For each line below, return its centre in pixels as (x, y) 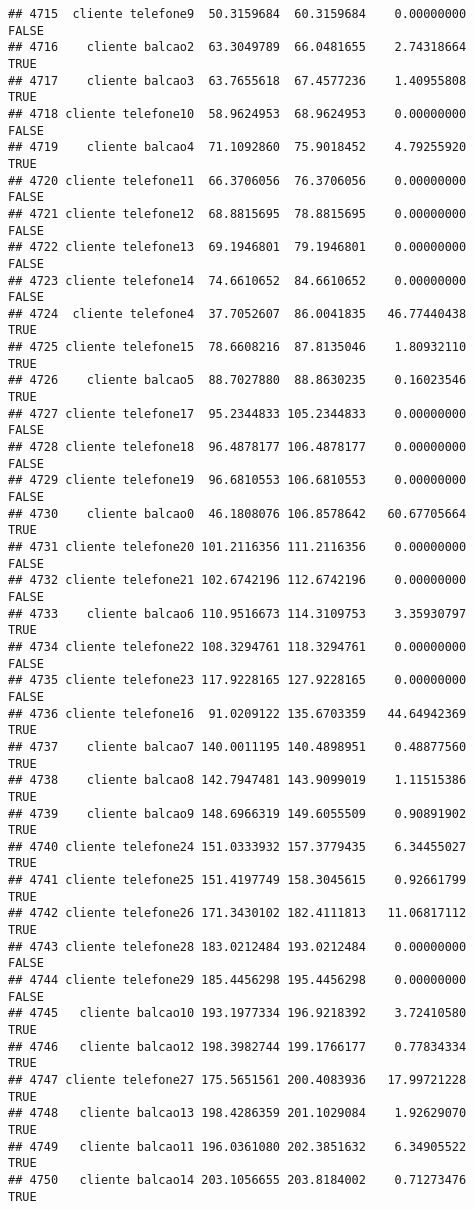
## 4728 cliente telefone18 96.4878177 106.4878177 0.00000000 (237, 447)
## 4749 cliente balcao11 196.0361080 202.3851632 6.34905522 (237, 1146)
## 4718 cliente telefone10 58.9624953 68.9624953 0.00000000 (237, 113)
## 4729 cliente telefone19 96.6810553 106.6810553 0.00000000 (237, 480)
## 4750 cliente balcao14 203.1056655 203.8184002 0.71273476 (237, 1179)
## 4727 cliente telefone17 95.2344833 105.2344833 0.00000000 (237, 413)
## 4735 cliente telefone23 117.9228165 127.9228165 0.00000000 (237, 680)
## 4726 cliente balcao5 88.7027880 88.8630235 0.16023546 (237, 380)
